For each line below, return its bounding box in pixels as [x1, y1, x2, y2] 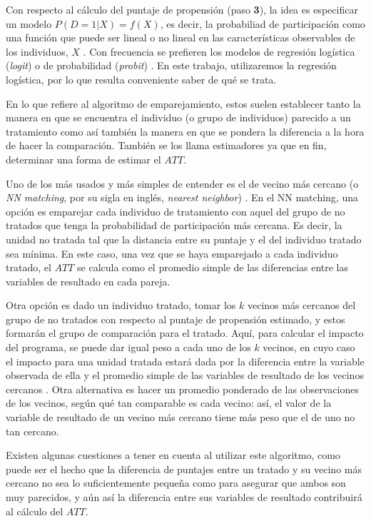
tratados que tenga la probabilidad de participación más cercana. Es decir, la [6, 218, 342, 233]
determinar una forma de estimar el [6, 151, 161, 166]
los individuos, [6, 44, 68, 59]
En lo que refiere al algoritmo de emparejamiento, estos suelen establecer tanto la [6, 96, 361, 111]
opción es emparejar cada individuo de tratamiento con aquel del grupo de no [6, 203, 345, 218]
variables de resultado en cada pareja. [6, 273, 171, 288]
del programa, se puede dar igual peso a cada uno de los [6, 340, 251, 355]
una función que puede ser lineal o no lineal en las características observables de [6, 30, 355, 45]
